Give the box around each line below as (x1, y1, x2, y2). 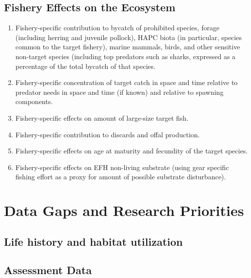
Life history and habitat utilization (4, 234, 183, 249)
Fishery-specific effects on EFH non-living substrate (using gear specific (15, 162, 229, 172)
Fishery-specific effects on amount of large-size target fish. (15, 112, 189, 123)
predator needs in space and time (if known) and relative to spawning (15, 86, 224, 97)
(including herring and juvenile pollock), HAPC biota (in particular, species (15, 32, 242, 42)
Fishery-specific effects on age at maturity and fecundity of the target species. (15, 146, 248, 156)
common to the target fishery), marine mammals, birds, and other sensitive (15, 42, 240, 52)
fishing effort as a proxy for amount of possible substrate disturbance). (15, 171, 226, 182)
